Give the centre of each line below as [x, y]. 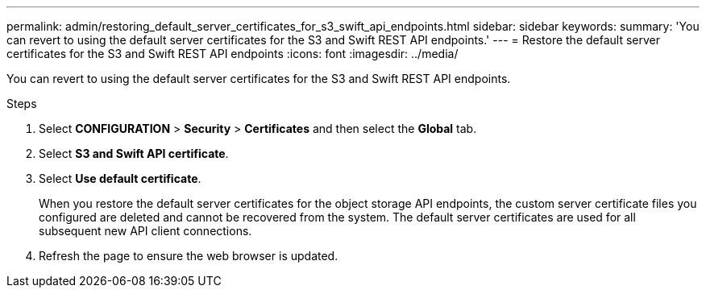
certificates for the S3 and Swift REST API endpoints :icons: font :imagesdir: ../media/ [233, 54]
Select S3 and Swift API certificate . [134, 153]
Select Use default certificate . [120, 178]
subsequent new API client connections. [145, 231]
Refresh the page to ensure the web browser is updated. [189, 256]
